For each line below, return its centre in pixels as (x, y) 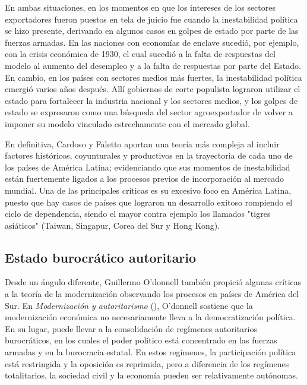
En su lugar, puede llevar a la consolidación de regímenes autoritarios (131, 328)
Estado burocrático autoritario (101, 257)
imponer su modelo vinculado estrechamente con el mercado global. (127, 123)
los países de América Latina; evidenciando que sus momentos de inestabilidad (148, 167)
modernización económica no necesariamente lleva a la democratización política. (150, 317)
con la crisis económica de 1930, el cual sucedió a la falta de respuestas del (140, 54)
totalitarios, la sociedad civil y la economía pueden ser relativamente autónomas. (151, 375)
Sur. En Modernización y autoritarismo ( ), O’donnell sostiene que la (129, 305)
